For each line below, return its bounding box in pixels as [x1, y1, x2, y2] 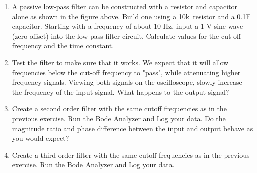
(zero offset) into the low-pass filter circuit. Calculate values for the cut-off [12, 30, 241, 41]
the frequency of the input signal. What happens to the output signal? [12, 86, 229, 97]
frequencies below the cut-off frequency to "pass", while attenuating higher [12, 67, 241, 77]
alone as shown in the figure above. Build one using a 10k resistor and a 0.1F [12, 11, 251, 21]
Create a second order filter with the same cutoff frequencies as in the [12, 103, 227, 114]
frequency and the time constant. [12, 40, 114, 51]
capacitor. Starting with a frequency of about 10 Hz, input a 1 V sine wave [12, 21, 243, 31]
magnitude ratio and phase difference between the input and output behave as [12, 123, 253, 133]
